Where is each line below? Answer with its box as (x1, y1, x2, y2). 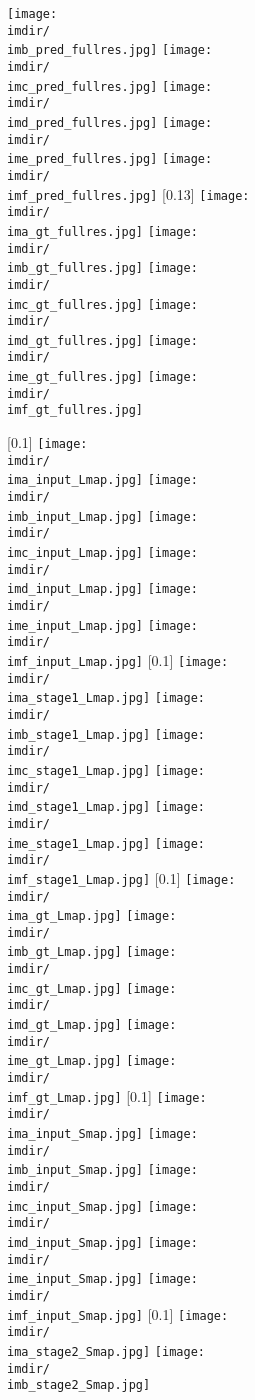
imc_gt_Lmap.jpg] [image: (7, 981, 177, 996)
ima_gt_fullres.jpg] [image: (7, 224, 198, 239)
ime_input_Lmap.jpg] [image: (7, 618, 198, 633)
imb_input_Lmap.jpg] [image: (7, 509, 198, 524)
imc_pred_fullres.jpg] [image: (7, 79, 213, 94)
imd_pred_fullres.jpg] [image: (7, 115, 213, 130)
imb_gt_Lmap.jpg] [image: (7, 945, 177, 960)
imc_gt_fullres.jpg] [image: (7, 297, 198, 312)
